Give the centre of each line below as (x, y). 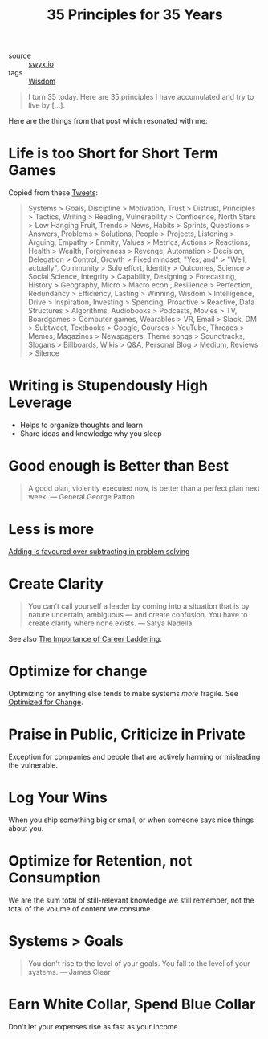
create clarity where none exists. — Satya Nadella (110, 623)
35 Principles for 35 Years (135, 15)
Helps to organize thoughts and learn (81, 425)
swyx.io (41, 64)
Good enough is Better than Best (119, 466)
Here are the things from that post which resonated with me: (108, 121)
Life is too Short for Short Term (113, 153)
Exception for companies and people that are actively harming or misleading (134, 756)
